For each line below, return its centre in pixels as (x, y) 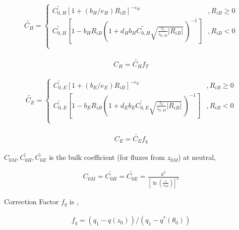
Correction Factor (32, 201)
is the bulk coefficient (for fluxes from (107, 157)
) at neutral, (197, 157)
